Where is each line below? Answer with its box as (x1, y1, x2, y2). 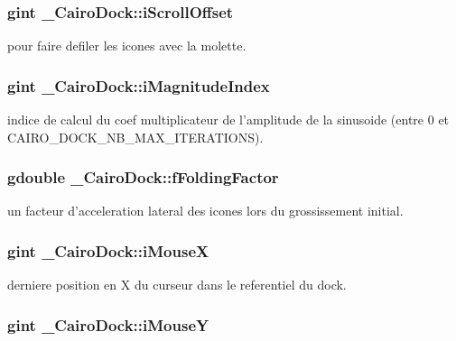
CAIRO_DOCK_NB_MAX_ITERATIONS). (7, 127, 264, 146)
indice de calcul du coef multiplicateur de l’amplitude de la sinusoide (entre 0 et (7, 110, 450, 129)
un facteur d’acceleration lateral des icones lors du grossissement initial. (7, 201, 404, 220)
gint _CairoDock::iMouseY (7, 313, 209, 336)
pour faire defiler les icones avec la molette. (7, 36, 247, 55)
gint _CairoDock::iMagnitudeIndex (7, 74, 270, 97)
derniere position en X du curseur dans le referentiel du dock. (7, 275, 347, 294)
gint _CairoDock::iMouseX (7, 239, 209, 262)
